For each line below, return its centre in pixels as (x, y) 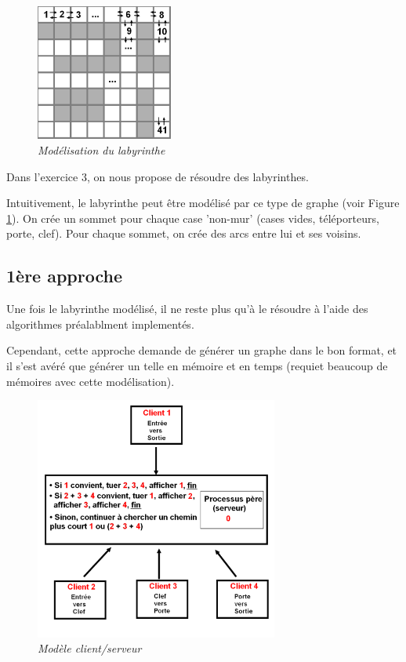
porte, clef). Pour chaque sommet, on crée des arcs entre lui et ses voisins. (184, 233)
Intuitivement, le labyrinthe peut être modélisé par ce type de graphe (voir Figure (203, 203)
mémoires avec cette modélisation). (91, 381)
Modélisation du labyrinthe (101, 150)
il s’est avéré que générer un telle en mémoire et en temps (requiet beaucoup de (197, 366)
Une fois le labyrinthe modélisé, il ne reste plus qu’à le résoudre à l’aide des (187, 309)
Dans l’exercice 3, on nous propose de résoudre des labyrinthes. (158, 176)
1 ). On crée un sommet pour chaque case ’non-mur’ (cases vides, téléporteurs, (193, 218)
